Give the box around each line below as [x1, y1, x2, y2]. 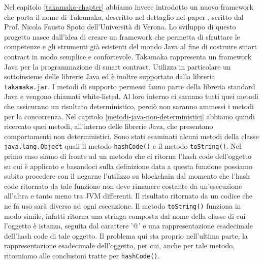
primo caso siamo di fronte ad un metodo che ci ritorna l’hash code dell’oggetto [4, 151, 251, 161]
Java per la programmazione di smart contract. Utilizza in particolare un [4, 61, 231, 72]
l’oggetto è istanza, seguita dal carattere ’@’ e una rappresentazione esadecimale [4, 220, 253, 231]
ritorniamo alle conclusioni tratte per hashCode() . [4, 250, 160, 261]
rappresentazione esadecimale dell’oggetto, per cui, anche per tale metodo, [4, 240, 235, 251]
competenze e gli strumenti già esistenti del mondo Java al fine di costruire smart [4, 41, 257, 52]
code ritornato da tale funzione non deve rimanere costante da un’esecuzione [4, 180, 242, 191]
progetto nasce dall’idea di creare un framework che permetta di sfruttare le [4, 31, 240, 42]
